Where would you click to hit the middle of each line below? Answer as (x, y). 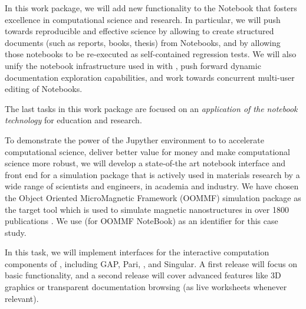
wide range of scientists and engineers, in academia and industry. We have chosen (152, 186)
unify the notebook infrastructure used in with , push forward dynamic (133, 65)
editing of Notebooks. (44, 89)
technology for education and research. (73, 120)
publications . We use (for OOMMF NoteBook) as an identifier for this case (142, 221)
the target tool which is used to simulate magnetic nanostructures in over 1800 (147, 209)
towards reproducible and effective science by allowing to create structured (139, 31)
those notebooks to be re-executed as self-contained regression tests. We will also (151, 54)
